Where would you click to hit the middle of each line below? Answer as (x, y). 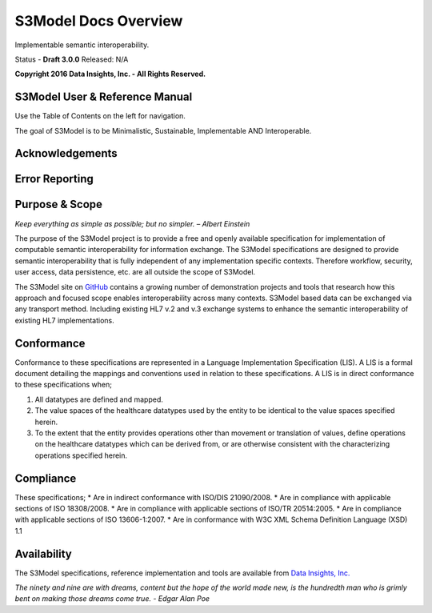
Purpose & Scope (59, 204)
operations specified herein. (81, 455)
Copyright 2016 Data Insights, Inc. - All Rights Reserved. (110, 74)
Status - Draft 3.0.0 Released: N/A (72, 59)
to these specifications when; (63, 385)
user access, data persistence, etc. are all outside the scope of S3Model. (135, 272)
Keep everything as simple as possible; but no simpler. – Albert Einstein (132, 223)
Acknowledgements (66, 153)
